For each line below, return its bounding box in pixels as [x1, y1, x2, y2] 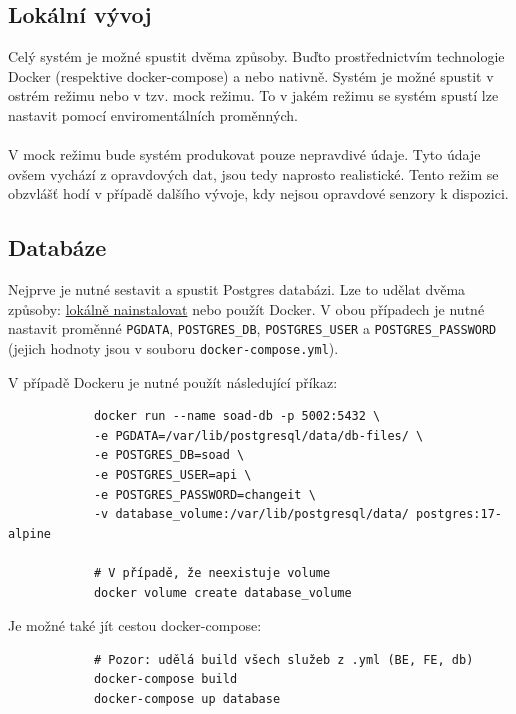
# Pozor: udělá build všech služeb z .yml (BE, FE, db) [93, 652, 474, 667]
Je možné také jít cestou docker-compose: [8, 615, 262, 636]
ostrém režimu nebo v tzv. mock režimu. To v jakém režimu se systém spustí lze [8, 85, 499, 106]
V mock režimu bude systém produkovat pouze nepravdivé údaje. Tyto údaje [8, 144, 481, 165]
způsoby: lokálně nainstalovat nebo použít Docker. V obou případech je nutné [8, 298, 485, 319]
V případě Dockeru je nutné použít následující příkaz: [8, 371, 338, 392]
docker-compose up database [93, 691, 281, 706]
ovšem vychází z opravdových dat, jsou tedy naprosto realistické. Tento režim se [8, 163, 499, 184]
